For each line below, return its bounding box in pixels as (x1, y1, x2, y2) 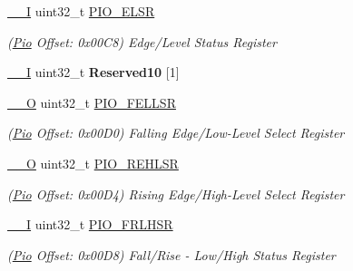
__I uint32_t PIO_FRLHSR (7, 215, 173, 234)
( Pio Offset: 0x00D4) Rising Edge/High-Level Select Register (7, 184, 345, 203)
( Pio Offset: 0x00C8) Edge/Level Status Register (7, 32, 277, 51)
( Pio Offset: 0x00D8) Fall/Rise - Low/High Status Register (7, 245, 336, 264)
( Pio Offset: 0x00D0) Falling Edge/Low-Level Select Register (7, 123, 345, 142)
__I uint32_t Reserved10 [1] (7, 63, 180, 82)
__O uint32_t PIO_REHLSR (7, 153, 179, 172)
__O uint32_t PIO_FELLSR (7, 92, 176, 111)
